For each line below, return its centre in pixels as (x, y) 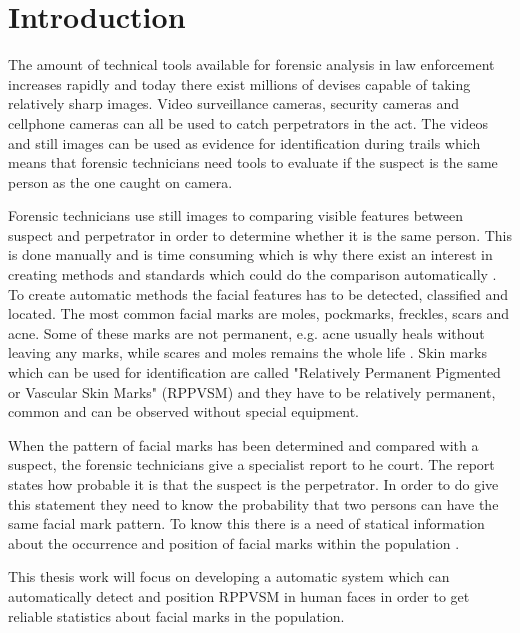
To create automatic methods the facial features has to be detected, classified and (258, 293)
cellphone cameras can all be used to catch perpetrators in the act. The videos (248, 122)
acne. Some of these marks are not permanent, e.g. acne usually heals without (246, 332)
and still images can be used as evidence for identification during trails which (244, 142)
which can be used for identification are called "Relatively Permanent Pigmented (254, 372)
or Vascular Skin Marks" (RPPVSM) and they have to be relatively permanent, (252, 391)
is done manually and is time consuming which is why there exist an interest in (250, 254)
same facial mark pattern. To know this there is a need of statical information (246, 523)
